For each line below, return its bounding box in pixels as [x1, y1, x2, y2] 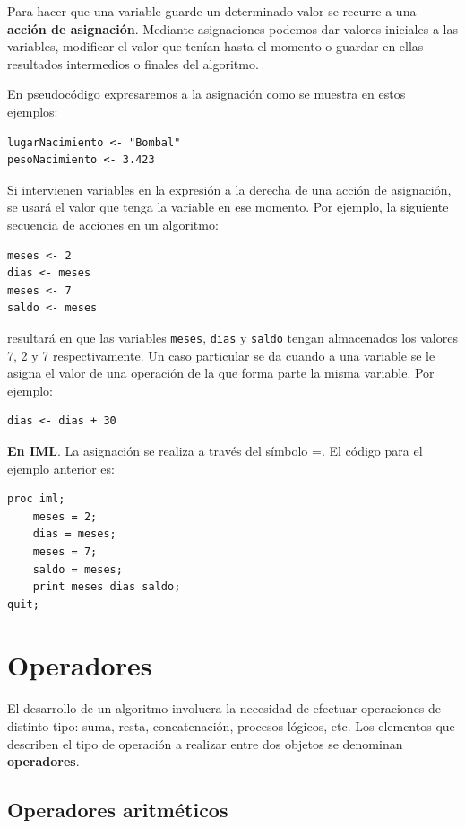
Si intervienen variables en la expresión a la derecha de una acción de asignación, [7, 179, 452, 198]
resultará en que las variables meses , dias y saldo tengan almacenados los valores [7, 327, 458, 346]
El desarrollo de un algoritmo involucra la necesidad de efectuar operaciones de [7, 699, 442, 718]
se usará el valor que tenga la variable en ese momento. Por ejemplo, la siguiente [7, 197, 449, 216]
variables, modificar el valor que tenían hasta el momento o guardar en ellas [7, 37, 424, 56]
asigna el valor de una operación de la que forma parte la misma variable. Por [7, 363, 435, 382]
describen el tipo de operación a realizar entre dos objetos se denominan [7, 734, 403, 753]
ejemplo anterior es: [7, 458, 115, 477]
